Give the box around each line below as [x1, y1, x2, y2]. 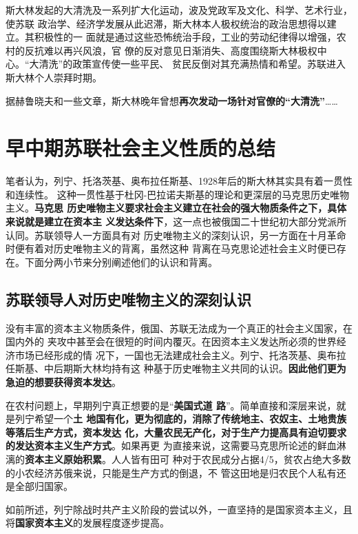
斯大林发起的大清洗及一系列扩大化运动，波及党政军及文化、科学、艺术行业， [6, 3, 352, 17]
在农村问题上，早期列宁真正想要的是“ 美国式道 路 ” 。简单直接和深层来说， [6, 398, 337, 412]
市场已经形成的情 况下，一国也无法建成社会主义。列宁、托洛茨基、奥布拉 [14, 347, 346, 362]
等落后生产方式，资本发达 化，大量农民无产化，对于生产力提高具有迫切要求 [6, 424, 347, 439]
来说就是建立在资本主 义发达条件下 [6, 214, 164, 229]
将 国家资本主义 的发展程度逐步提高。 [6, 515, 169, 530]
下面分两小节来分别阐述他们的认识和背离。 [24, 254, 218, 269]
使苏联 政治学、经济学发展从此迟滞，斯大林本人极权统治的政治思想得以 [6, 16, 327, 30]
